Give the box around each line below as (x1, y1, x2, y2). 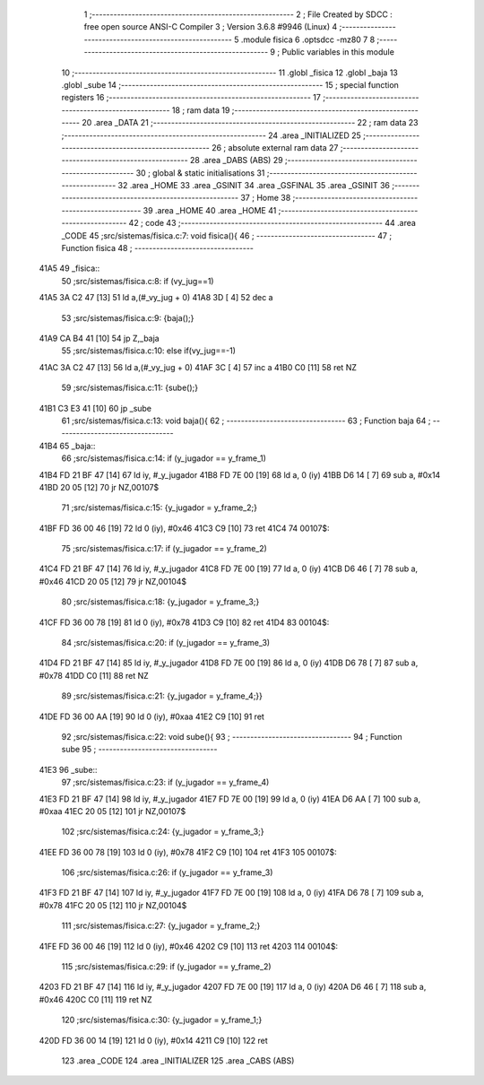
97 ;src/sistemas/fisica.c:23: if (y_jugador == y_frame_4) (61, 777, 270, 788)
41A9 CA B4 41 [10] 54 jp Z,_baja (39, 333, 160, 343)
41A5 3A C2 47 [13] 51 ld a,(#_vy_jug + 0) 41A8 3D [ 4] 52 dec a (39, 292, 273, 303)
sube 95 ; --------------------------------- (61, 744, 218, 755)
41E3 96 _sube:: (39, 764, 98, 775)
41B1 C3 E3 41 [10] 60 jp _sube (39, 403, 152, 413)
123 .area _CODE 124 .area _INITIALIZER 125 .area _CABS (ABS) (61, 1055, 295, 1066)
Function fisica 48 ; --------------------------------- (61, 243, 255, 254)
